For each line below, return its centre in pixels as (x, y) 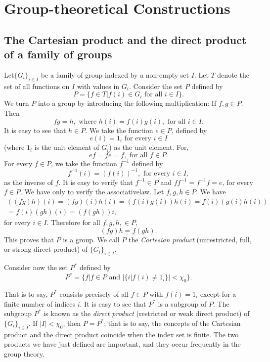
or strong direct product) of (46, 249)
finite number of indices (40, 303)
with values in (98, 86)
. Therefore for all (73, 222)
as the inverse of (28, 182)
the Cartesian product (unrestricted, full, (190, 239)
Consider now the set (36, 267)
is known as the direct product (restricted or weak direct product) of (147, 313)
